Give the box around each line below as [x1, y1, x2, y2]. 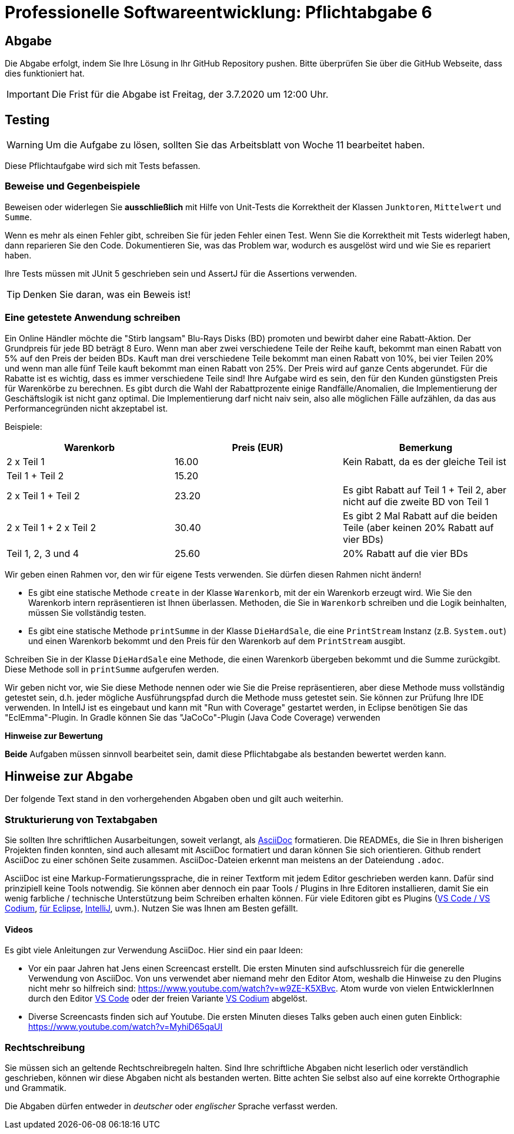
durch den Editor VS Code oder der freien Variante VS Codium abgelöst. [28, 993, 308, 1004]
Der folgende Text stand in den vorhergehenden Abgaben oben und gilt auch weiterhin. [5, 794, 343, 804]
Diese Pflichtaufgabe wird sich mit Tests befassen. [5, 161, 201, 171]
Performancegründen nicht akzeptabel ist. [5, 403, 168, 413]
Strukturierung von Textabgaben [5, 813, 158, 825]
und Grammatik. [5, 1083, 66, 1093]
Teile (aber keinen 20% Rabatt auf [342, 521, 494, 533]
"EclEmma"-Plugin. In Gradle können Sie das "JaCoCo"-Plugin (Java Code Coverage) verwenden [5, 712, 381, 722]
